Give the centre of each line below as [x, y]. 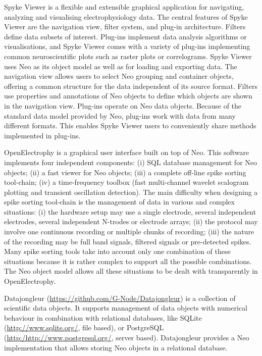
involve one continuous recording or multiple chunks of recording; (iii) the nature [129, 232]
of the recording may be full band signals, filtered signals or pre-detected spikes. [128, 241]
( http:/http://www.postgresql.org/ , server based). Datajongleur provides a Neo [127, 337]
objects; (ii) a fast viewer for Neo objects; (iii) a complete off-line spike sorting [125, 172]
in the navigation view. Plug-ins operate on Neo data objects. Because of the [123, 105]
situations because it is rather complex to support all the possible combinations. [128, 261]
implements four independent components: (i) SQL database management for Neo [131, 162]
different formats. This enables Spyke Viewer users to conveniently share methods [130, 125]
